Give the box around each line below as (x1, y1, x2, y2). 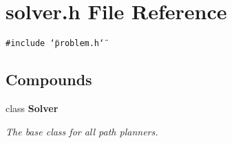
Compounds (6, 69, 92, 90)
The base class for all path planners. (6, 124, 158, 138)
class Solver (6, 100, 59, 115)
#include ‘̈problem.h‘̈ (6, 38, 105, 49)
